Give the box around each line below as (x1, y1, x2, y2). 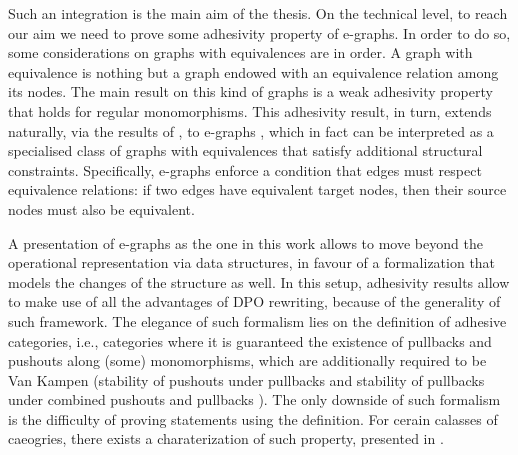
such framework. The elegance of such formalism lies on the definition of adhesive (8, 310, 507, 331)
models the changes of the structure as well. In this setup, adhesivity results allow (8, 271, 510, 292)
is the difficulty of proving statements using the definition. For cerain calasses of (8, 408, 498, 429)
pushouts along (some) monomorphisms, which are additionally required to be (8, 350, 487, 371)
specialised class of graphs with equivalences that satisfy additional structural (8, 140, 483, 161)
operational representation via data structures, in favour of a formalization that (8, 252, 496, 273)
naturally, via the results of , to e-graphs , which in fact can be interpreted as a (8, 120, 494, 141)
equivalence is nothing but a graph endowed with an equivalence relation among (8, 61, 499, 82)
